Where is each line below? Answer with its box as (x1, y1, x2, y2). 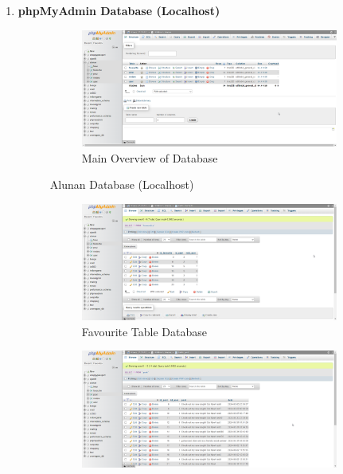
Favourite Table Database (81, 323, 208, 339)
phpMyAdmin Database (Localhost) (18, 2, 220, 18)
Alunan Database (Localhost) (49, 176, 194, 193)
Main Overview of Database (81, 149, 218, 166)
